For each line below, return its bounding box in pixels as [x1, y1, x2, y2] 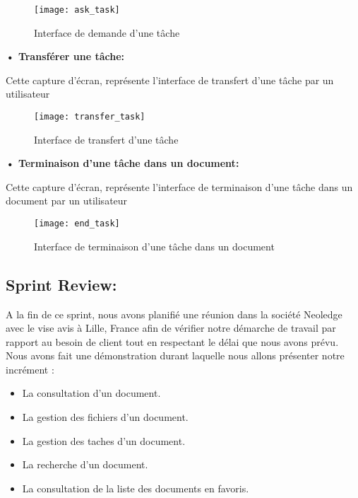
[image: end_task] [34, 219, 120, 229]
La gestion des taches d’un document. [22, 433, 186, 448]
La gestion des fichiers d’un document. [22, 410, 189, 424]
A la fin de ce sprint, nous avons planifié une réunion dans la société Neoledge [6, 306, 342, 321]
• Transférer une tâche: [6, 49, 125, 64]
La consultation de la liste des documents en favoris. [22, 480, 249, 495]
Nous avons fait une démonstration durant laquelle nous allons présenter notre [6, 348, 345, 363]
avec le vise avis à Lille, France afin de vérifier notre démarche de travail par [6, 320, 336, 335]
